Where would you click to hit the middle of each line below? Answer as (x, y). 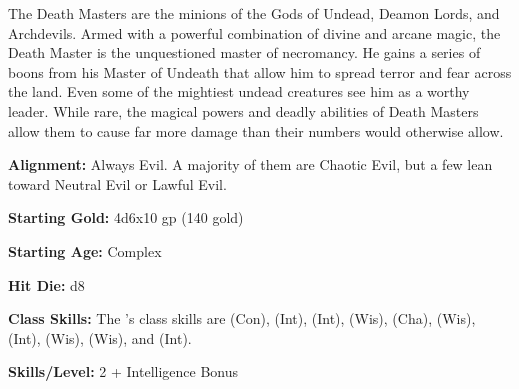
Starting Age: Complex (85, 250)
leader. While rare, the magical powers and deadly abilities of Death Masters (243, 110)
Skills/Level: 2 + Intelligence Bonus (123, 371)
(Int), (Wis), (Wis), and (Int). (100, 337)
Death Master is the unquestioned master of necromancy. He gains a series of (244, 52)
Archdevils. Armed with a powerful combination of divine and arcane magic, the (254, 32)
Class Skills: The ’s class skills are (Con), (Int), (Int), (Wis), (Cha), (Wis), (242, 318)
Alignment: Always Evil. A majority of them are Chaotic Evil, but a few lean (250, 164)
